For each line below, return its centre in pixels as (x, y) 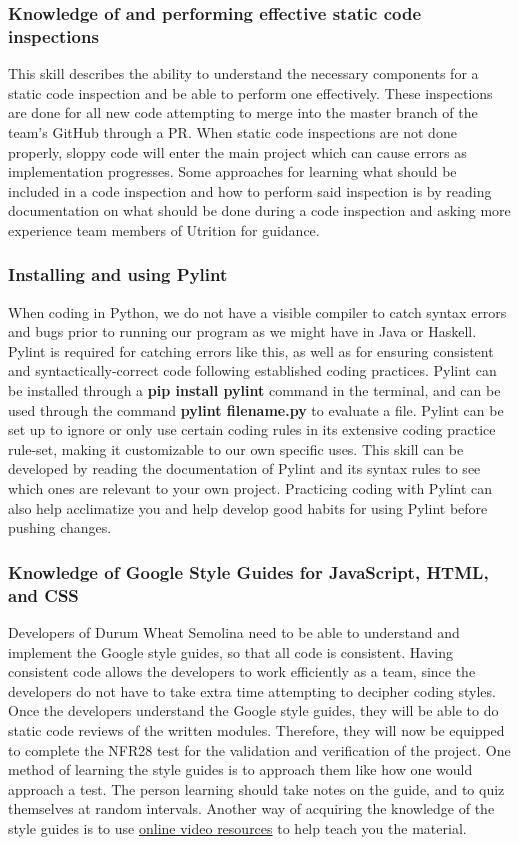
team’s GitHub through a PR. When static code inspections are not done (232, 131)
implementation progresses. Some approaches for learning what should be (232, 171)
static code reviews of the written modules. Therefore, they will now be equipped (256, 729)
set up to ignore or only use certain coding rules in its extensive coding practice (252, 429)
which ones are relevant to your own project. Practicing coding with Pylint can (250, 488)
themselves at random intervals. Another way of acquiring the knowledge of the (251, 808)
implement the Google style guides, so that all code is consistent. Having (231, 651)
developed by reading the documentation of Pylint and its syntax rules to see (244, 468)
